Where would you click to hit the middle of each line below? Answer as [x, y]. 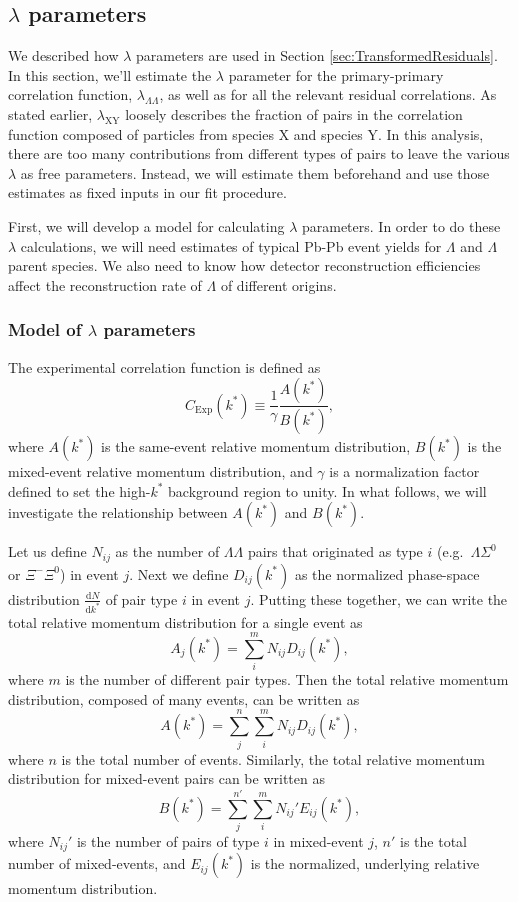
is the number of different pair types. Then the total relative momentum [287, 679]
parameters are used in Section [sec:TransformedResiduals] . [317, 55]
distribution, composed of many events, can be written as [184, 698]
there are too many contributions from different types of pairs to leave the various [259, 153]
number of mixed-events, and [97, 863]
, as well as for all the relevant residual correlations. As [328, 94]
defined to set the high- [79, 490]
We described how [63, 55]
